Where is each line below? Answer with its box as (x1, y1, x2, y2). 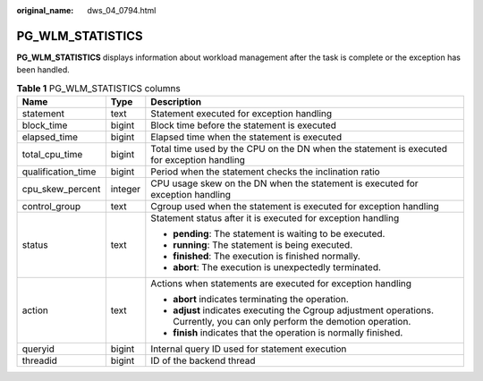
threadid (21, 354, 58, 367)
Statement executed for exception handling (150, 107, 333, 120)
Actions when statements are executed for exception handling (150, 277, 411, 290)
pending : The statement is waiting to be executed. (173, 228, 386, 241)
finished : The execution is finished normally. (173, 250, 361, 263)
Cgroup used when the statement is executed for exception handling (150, 200, 440, 213)
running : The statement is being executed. (173, 239, 353, 251)
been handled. (16, 64, 71, 75)
